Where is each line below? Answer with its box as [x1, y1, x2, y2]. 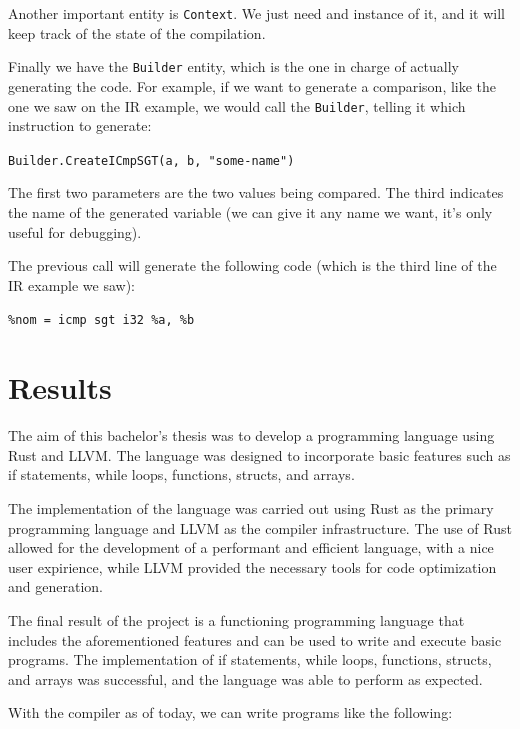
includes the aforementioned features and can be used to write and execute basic [8, 629, 502, 650]
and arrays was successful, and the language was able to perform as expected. [8, 668, 483, 689]
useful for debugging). [8, 221, 142, 242]
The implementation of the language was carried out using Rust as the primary [8, 497, 494, 518]
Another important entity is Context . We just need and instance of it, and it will [8, 3, 505, 23]
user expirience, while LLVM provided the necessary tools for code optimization [8, 556, 497, 577]
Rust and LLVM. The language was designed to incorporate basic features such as [8, 444, 511, 465]
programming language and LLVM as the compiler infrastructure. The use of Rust [8, 517, 512, 538]
